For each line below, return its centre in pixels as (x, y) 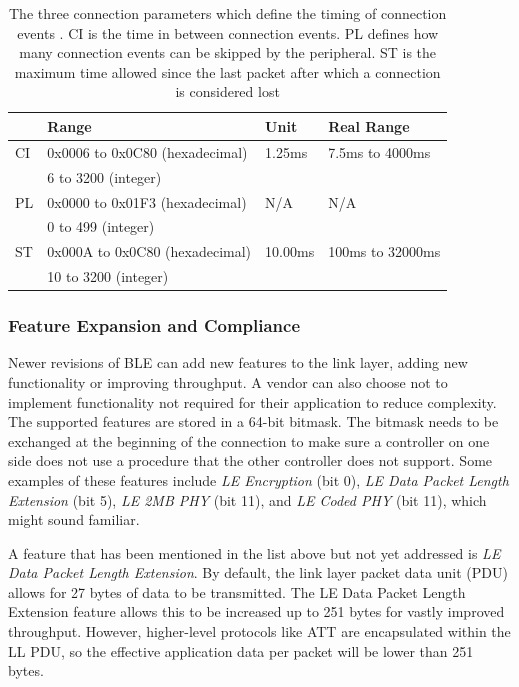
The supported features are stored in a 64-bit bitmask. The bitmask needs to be (253, 421)
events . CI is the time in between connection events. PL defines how (228, 32)
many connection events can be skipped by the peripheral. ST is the (228, 52)
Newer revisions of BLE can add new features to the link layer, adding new (238, 362)
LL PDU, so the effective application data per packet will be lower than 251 (241, 650)
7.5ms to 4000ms (379, 151)
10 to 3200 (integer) (108, 276)
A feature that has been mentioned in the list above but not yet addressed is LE (254, 552)
